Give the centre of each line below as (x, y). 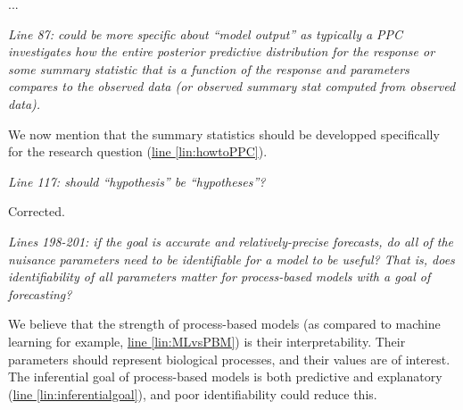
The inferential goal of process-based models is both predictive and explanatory (225, 377)
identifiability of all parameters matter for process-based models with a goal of (219, 276)
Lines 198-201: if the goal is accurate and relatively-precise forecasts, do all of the (231, 241)
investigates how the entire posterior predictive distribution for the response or (222, 51)
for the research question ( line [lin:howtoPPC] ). (138, 151)
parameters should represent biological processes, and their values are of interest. (229, 359)
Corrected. (37, 211)
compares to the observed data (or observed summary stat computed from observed (232, 86)
